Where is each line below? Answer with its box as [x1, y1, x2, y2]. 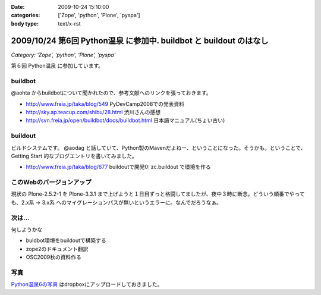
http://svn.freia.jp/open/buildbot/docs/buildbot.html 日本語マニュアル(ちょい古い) [26, 117, 225, 124]
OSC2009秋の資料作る [26, 253, 81, 261]
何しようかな [11, 226, 43, 233]
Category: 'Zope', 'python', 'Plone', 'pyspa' [11, 51, 116, 58]
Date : [11, 4, 25, 10]
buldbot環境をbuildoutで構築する [26, 237, 106, 244]
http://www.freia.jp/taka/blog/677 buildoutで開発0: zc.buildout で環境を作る [26, 164, 211, 171]
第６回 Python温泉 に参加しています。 [11, 62, 104, 70]
